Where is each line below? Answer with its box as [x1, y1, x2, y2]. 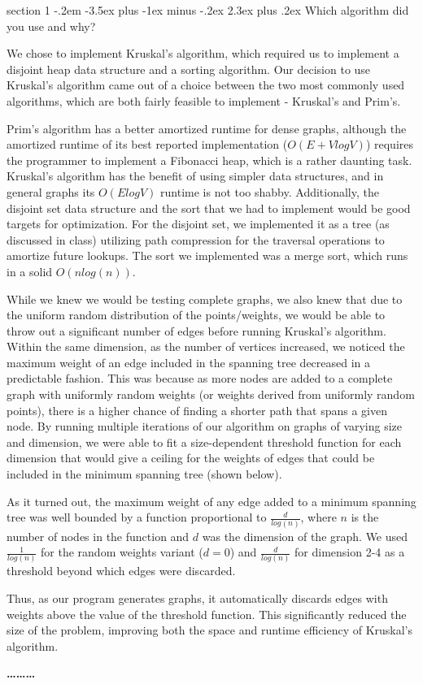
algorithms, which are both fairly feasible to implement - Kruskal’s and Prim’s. [7, 92, 401, 109]
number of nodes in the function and [7, 527, 190, 544]
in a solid [7, 262, 53, 279]
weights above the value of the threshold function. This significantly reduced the [7, 605, 407, 622]
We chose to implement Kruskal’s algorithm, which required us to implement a [7, 45, 399, 62]
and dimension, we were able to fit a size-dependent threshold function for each [7, 433, 402, 450]
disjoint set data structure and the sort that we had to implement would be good [7, 199, 411, 216]
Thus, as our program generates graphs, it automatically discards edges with [7, 590, 388, 607]
